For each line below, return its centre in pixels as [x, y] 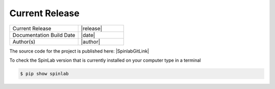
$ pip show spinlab [44, 74]
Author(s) [24, 41]
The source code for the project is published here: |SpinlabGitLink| [79, 51]
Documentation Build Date [44, 35]
